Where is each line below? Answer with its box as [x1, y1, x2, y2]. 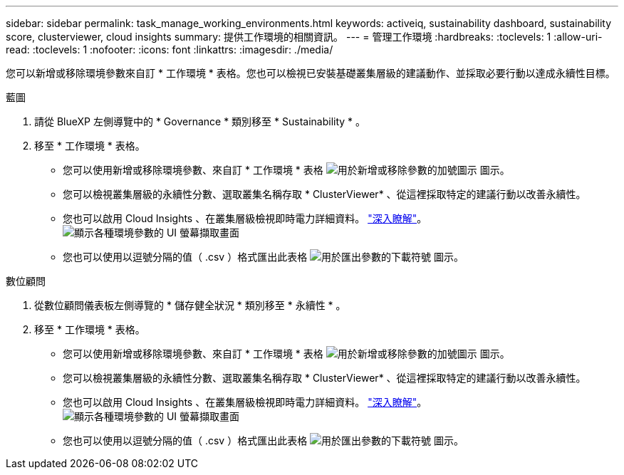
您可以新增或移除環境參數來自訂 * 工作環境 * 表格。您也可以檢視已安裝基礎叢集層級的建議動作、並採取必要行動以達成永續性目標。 [6, 67, 615, 79]
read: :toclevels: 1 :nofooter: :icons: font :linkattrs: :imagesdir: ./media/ [6, 43, 333, 56]
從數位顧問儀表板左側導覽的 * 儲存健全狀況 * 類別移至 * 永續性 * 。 [34, 299, 346, 311]
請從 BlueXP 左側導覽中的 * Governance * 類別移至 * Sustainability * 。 [34, 115, 366, 127]
